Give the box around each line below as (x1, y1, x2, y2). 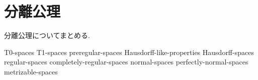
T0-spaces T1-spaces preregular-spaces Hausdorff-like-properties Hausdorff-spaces (4, 46, 254, 57)
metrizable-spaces (4, 66, 58, 76)
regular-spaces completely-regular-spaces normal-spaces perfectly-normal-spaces (4, 56, 248, 67)
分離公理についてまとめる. (4, 30, 90, 40)
